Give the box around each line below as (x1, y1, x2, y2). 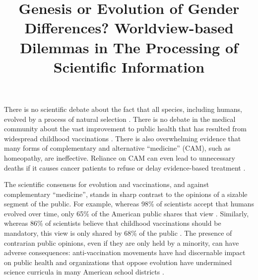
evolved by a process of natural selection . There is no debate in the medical (4, 113, 236, 124)
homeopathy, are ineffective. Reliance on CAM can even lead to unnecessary (4, 152, 235, 163)
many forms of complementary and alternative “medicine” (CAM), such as (4, 143, 231, 153)
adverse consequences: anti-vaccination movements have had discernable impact (4, 247, 246, 258)
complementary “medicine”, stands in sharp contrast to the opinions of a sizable (4, 188, 248, 199)
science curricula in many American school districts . (4, 267, 164, 277)
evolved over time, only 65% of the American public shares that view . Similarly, (4, 208, 249, 218)
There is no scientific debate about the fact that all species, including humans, (4, 103, 242, 114)
